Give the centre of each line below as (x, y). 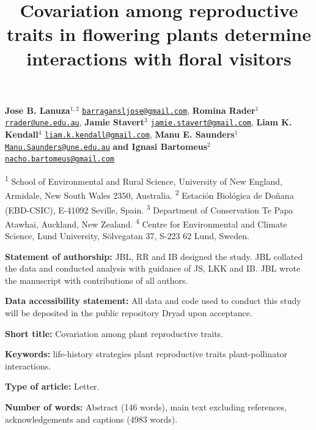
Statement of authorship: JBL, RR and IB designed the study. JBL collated (154, 256)
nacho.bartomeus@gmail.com (60, 159)
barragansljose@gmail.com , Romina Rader (169, 110)
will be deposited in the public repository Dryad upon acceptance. (129, 313)
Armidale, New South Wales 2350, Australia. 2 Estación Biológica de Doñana (149, 194)
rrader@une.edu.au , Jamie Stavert (75, 122)
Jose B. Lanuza (38, 110)
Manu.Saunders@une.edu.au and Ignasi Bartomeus (106, 146)
